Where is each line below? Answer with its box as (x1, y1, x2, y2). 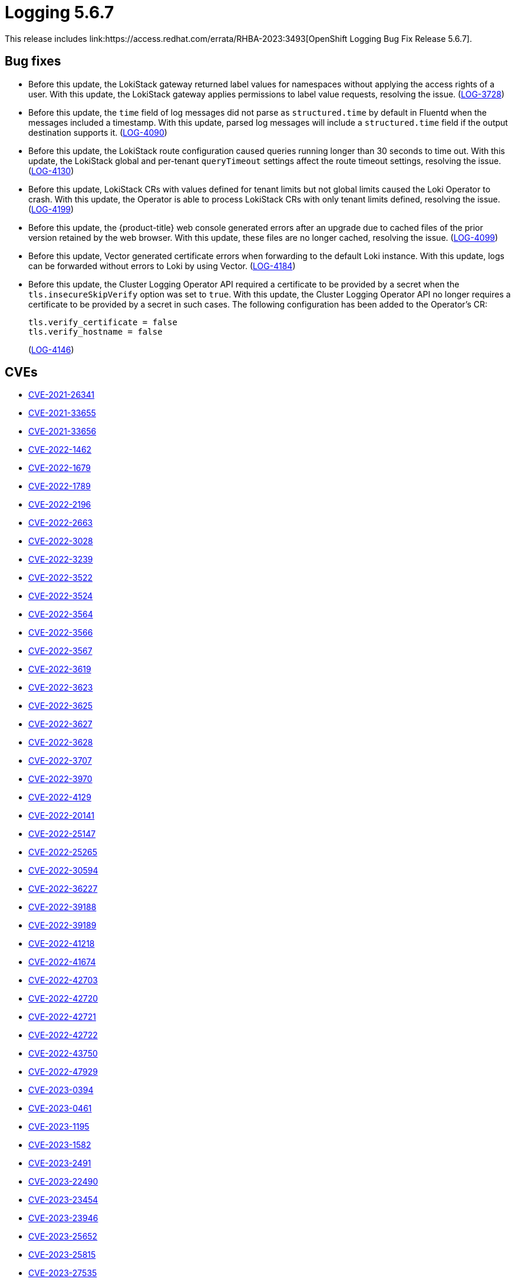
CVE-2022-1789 (28, 481, 91, 492)
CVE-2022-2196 (28, 499, 91, 510)
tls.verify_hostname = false (28, 326, 163, 336)
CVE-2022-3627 (28, 719, 93, 730)
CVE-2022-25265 (28, 847, 98, 858)
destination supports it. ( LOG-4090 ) (28, 127, 167, 138)
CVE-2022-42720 (28, 993, 98, 1004)
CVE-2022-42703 (28, 975, 98, 986)
